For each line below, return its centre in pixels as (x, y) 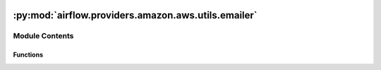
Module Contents (43, 36)
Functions (28, 55)
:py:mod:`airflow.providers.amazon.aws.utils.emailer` (135, 15)
